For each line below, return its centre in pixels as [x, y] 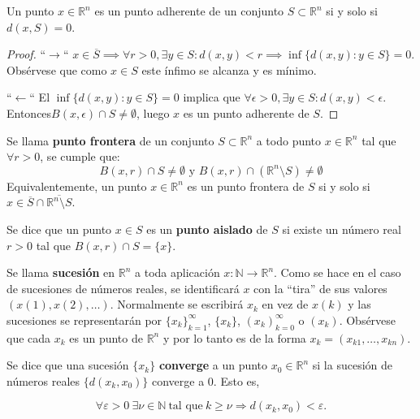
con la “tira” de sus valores [320, 288]
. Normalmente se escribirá [177, 304]
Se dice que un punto [59, 229]
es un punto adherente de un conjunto [189, 11]
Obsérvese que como [57, 69]
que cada [29, 337]
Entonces [29, 112]
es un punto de [106, 337]
